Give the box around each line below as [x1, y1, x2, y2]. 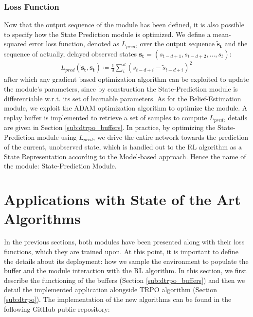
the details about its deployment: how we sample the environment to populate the [4, 256, 249, 266]
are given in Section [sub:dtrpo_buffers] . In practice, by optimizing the [4, 122, 216, 132]
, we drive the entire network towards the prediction [93, 131, 249, 142]
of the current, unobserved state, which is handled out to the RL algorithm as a [4, 142, 242, 152]
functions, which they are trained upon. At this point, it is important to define [4, 246, 238, 256]
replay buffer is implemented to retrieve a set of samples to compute [4, 112, 207, 122]
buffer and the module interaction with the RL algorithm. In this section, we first [4, 265, 247, 276]
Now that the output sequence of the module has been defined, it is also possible [4, 19, 244, 30]
